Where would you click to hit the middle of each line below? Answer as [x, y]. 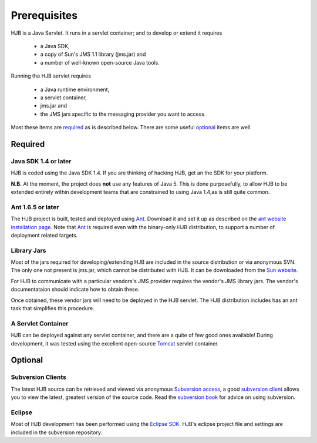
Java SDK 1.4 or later [41, 161]
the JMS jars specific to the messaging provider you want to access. [123, 114]
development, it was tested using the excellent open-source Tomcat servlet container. [115, 343]
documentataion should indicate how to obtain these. [75, 289]
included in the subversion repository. [57, 432]
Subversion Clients [39, 377]
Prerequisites [44, 15]
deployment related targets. [44, 235]
